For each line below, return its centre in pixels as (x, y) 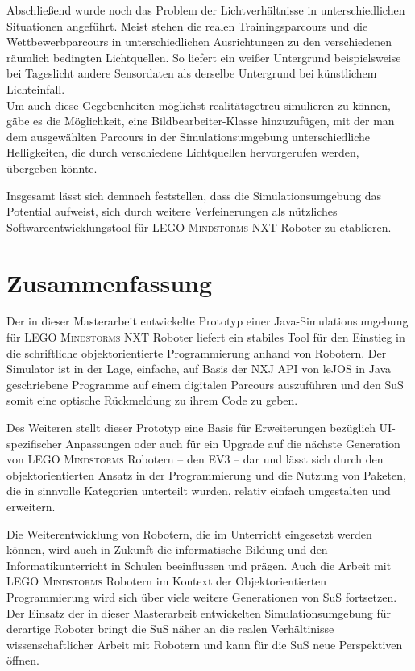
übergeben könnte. (52, 168)
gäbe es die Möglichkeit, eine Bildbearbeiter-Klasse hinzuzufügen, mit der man (201, 121)
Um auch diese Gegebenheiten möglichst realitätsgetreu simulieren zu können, (199, 105)
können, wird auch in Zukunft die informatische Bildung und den (167, 549)
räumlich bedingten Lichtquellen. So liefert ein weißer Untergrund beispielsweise (204, 57)
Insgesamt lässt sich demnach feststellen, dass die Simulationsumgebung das (194, 195)
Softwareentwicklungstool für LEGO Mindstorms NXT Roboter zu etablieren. (199, 226)
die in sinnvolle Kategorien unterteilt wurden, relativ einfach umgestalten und (199, 491)
